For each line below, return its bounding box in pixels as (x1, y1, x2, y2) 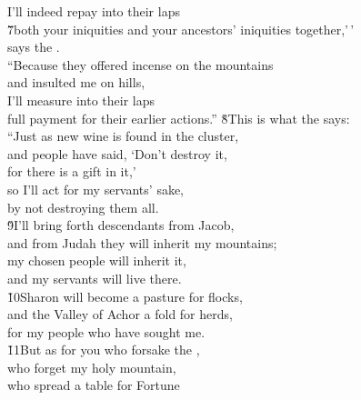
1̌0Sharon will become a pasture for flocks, (7, 286, 243, 305)
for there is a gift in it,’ (7, 162, 136, 181)
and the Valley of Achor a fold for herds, (7, 305, 233, 324)
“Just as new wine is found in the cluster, (7, 126, 239, 145)
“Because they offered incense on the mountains (7, 55, 274, 74)
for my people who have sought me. (7, 322, 206, 341)
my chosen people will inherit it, (7, 251, 186, 270)
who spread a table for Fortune (7, 375, 180, 395)
